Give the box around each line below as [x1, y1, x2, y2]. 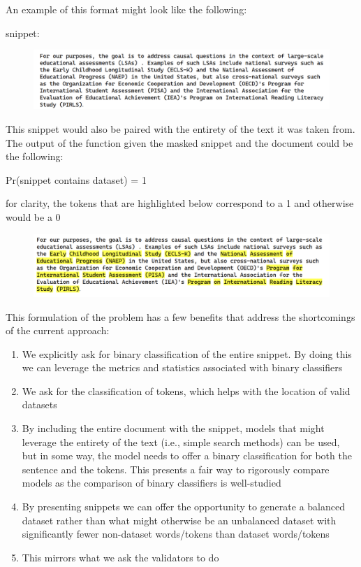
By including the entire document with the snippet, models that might [22, 421, 325, 436]
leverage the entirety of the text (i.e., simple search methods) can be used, [22, 434, 340, 449]
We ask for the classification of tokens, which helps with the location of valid [22, 383, 351, 398]
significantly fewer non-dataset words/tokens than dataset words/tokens [22, 526, 330, 541]
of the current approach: [6, 323, 110, 338]
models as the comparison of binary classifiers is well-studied [22, 475, 281, 490]
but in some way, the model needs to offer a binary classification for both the [22, 448, 352, 463]
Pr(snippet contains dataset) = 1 [6, 172, 147, 187]
